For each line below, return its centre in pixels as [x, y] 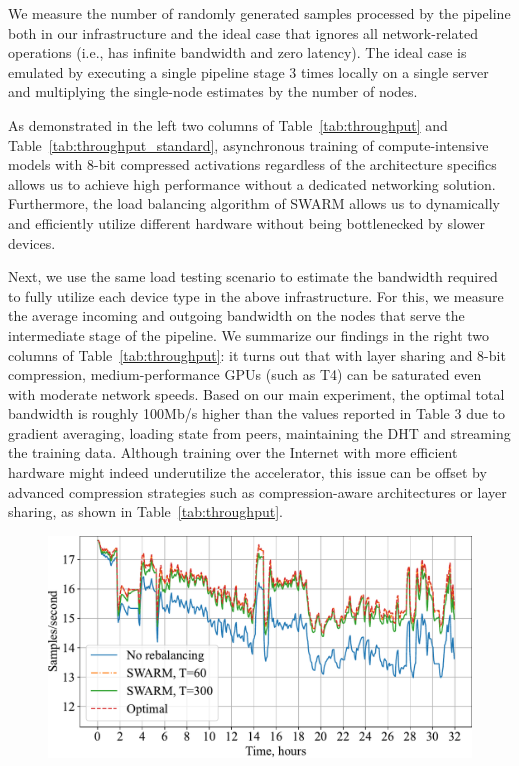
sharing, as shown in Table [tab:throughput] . [145, 511]
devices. [32, 242]
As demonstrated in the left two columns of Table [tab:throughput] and [228, 124]
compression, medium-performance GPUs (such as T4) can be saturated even [245, 374]
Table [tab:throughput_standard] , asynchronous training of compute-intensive [248, 144]
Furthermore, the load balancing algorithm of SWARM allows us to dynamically [254, 203]
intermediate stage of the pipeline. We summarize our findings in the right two [249, 334]
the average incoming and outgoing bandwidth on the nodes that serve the [236, 315]
